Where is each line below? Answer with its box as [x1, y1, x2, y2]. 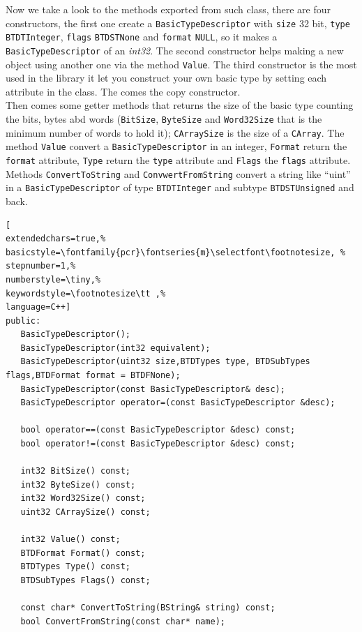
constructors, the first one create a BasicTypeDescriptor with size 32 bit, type [6, 15, 350, 30]
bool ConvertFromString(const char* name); [20, 616, 225, 626]
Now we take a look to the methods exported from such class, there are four [6, 2, 331, 16]
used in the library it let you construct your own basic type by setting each [6, 70, 327, 85]
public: [6, 315, 41, 326]
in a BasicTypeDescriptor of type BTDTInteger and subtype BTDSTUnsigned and [6, 180, 354, 195]
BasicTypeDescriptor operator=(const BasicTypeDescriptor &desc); [20, 398, 335, 408]
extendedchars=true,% [6, 234, 106, 244]
